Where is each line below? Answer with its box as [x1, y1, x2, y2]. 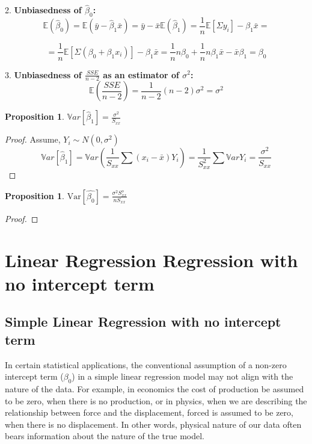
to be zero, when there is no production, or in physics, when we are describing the [5, 394, 307, 407]
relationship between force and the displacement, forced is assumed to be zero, [5, 406, 294, 419]
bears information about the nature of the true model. [5, 430, 204, 442]
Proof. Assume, [5, 133, 61, 146]
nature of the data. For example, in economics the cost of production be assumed [5, 383, 304, 395]
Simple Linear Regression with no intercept [5, 312, 281, 331]
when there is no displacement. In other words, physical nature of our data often [5, 418, 302, 430]
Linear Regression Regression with [5, 247, 298, 272]
